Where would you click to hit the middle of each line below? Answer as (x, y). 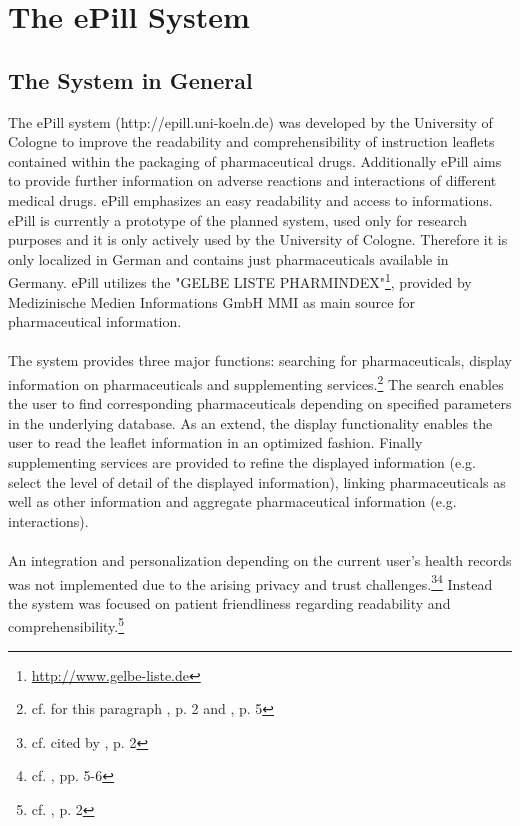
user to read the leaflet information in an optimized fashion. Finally (215, 442)
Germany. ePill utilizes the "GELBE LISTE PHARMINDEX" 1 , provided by (240, 280)
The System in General (130, 79)
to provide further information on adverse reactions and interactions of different (252, 180)
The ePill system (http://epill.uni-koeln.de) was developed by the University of (250, 121)
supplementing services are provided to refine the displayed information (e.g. (242, 461)
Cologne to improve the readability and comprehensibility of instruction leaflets (251, 141)
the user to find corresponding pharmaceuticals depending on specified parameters (260, 403)
